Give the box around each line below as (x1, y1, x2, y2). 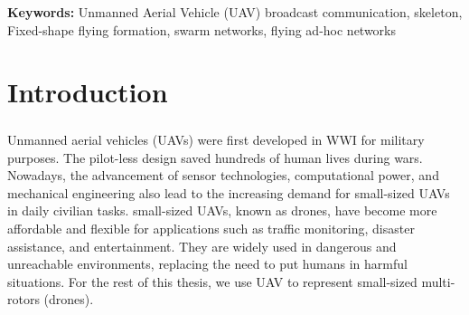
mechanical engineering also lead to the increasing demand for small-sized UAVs (7, 183, 450, 202)
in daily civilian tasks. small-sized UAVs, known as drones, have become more (7, 201, 437, 220)
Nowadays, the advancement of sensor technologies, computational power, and (7, 166, 439, 185)
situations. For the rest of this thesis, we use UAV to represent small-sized (7, 272, 417, 291)
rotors (7, 290, 40, 309)
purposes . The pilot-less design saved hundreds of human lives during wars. (7, 148, 423, 167)
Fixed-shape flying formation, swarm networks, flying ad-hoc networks (7, 20, 397, 39)
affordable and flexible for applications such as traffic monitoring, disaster (7, 218, 415, 237)
